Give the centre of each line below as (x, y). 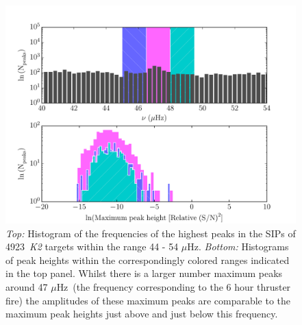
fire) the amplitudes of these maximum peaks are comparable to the (148, 300)
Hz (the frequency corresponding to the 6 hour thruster (174, 286)
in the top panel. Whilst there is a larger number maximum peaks (144, 273)
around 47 (27, 286)
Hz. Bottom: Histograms (238, 246)
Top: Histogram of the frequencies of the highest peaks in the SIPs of (151, 233)
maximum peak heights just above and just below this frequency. (142, 314)
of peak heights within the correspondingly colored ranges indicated (148, 260)
